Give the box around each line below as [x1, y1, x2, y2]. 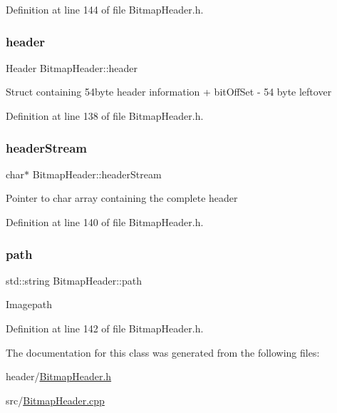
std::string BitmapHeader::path [6, 272, 142, 287]
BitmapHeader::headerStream [32, 166, 162, 181]
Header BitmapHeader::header [6, 60, 138, 75]
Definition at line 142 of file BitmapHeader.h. [6, 321, 204, 335]
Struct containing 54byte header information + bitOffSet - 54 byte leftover [6, 84, 332, 99]
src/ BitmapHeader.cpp [6, 392, 105, 407]
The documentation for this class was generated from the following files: [6, 345, 320, 360]
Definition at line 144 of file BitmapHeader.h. [6, 2, 204, 16]
